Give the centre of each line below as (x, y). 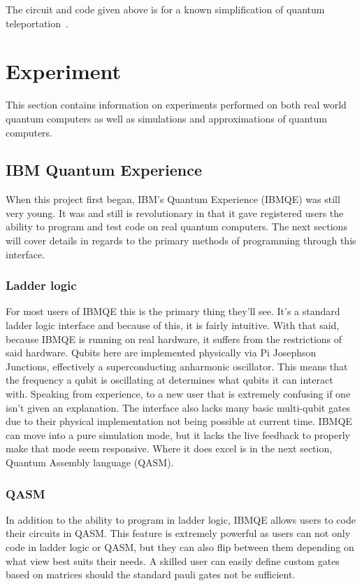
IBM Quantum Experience (104, 170)
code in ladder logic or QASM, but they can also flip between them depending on (180, 547)
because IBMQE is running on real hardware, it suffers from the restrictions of (174, 339)
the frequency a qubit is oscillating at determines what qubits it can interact (169, 380)
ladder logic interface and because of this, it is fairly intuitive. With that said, (173, 325)
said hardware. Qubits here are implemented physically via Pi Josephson (161, 353)
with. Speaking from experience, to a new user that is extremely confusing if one (178, 394)
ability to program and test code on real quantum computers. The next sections (176, 226)
